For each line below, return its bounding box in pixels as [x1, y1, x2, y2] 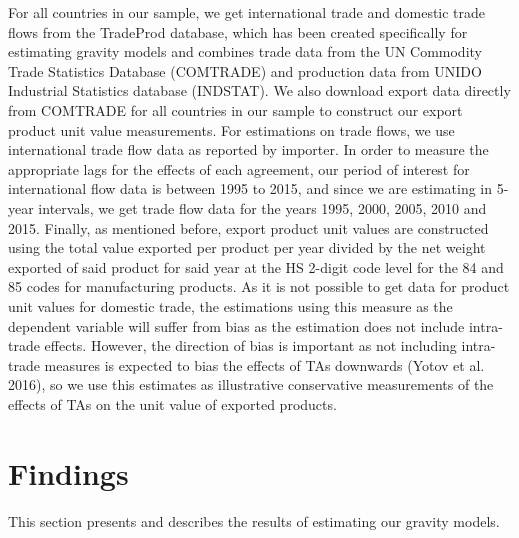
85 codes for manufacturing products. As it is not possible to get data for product [8, 276, 510, 297]
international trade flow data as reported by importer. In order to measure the [8, 139, 489, 160]
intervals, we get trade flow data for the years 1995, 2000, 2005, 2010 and [38, 197, 487, 218]
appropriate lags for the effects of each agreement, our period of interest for [8, 158, 470, 179]
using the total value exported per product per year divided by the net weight [8, 237, 486, 258]
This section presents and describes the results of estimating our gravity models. [8, 510, 500, 531]
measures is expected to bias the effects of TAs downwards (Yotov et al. [44, 354, 485, 375]
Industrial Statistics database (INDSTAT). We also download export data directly [8, 80, 511, 101]
